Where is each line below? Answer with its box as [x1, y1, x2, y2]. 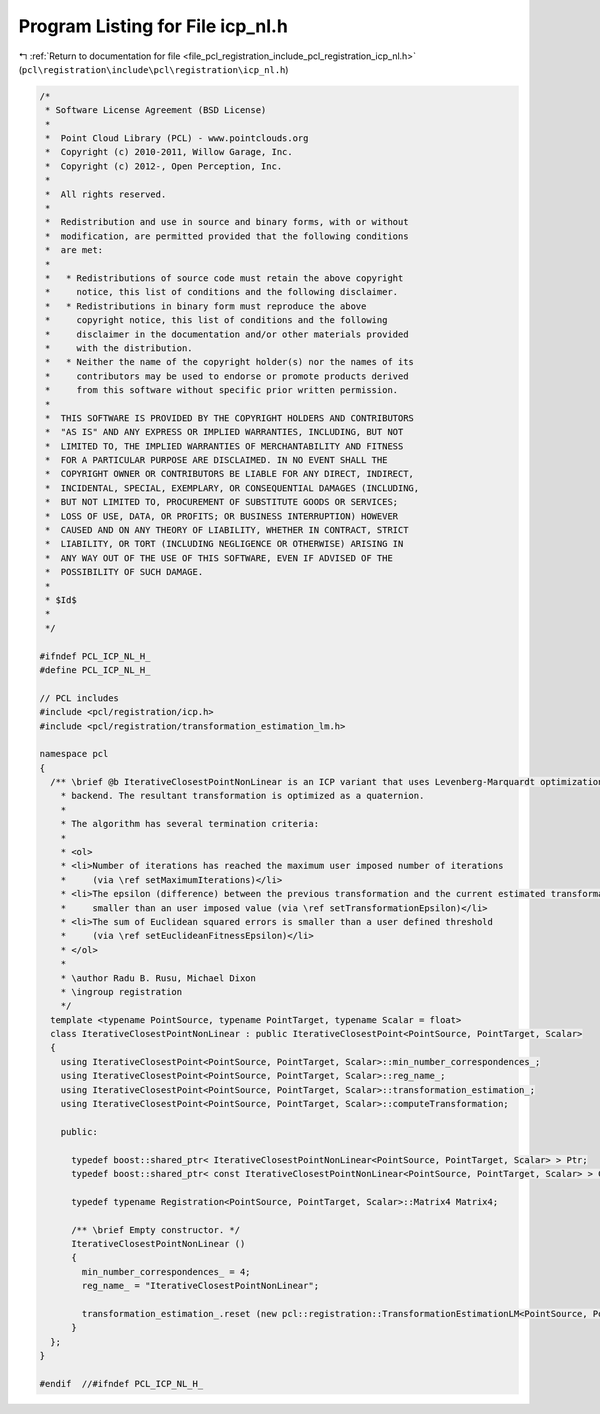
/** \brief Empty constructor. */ [71, 1224, 240, 1235]
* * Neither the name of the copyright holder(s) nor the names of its [45, 356, 415, 368]
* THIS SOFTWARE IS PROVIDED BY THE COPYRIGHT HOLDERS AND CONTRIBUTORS [45, 412, 415, 424]
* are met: [45, 245, 104, 256]
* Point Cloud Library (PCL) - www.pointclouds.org [45, 133, 309, 144]
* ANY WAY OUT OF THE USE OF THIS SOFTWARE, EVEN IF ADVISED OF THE [45, 552, 394, 564]
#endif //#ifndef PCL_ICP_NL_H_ [39, 1378, 204, 1389]
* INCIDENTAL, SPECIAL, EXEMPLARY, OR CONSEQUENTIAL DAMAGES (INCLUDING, [45, 482, 420, 494]
